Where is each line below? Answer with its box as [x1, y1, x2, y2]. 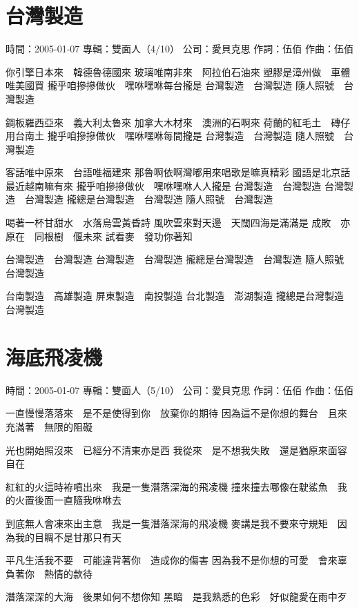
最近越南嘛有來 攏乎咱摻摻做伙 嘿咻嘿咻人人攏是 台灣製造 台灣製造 [6, 178, 322, 193]
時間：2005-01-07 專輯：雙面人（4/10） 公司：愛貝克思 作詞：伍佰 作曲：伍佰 [6, 41, 353, 56]
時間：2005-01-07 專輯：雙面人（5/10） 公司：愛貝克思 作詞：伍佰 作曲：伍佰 [6, 382, 353, 397]
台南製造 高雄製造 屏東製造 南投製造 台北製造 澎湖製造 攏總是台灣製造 [6, 288, 344, 303]
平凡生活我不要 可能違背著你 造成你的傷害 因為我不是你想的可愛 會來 [6, 553, 338, 567]
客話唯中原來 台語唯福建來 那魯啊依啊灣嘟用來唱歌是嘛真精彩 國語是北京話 [6, 165, 351, 179]
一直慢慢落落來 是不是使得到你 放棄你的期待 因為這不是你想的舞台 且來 [6, 406, 347, 420]
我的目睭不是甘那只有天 [14, 529, 122, 544]
